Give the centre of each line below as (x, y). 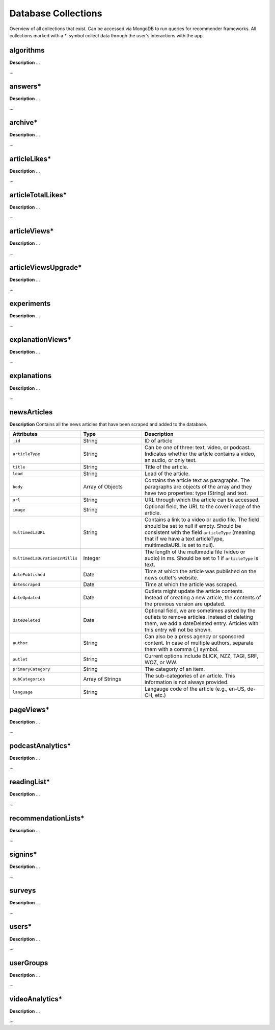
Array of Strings (102, 679)
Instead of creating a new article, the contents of (203, 598)
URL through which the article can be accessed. (202, 500)
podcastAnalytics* (40, 746)
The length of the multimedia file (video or (195, 552)
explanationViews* (40, 340)
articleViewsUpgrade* (46, 267)
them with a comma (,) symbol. (182, 649)
